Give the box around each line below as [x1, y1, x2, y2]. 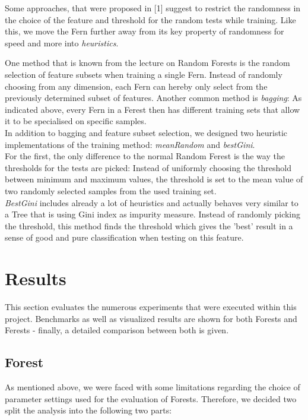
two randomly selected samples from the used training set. [5, 184, 217, 197]
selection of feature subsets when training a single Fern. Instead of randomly [5, 68, 282, 80]
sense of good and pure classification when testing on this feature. [5, 231, 244, 244]
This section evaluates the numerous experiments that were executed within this [5, 301, 297, 312]
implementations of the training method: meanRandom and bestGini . [5, 138, 255, 150]
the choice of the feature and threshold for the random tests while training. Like [5, 13, 296, 26]
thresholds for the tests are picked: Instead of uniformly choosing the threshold [5, 161, 291, 173]
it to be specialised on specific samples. [5, 115, 147, 127]
